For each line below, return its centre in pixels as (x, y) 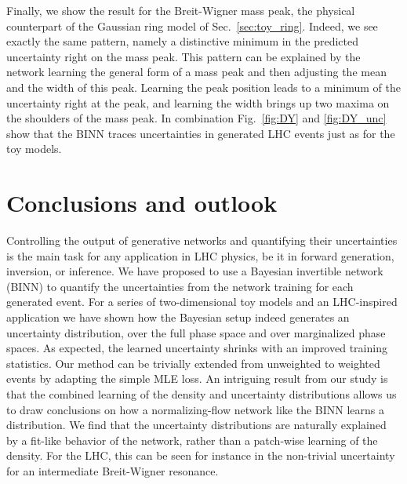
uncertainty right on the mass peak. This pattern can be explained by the (184, 56)
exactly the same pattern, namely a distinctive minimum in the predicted (182, 41)
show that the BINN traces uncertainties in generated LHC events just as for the (201, 133)
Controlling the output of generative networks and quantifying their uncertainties (202, 240)
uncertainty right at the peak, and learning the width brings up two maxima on (198, 102)
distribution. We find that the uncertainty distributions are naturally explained (196, 425)
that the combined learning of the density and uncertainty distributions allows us (202, 394)
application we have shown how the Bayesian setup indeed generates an (178, 317)
